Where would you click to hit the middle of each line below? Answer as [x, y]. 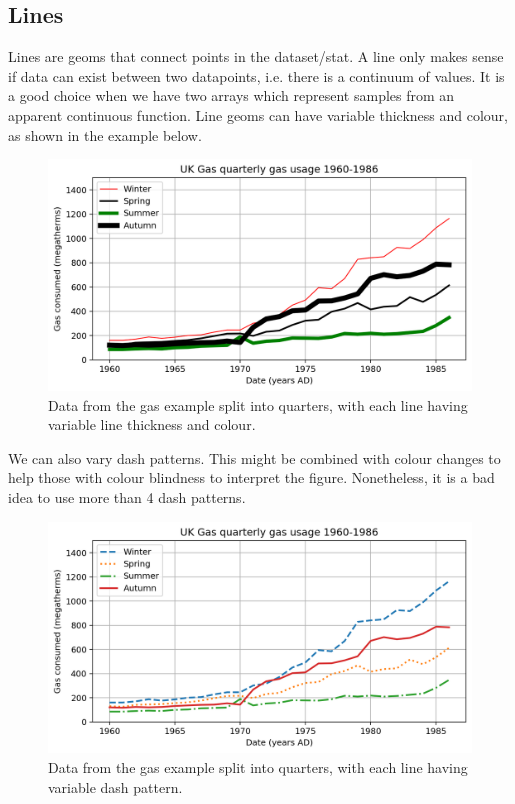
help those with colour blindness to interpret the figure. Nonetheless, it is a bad [251, 477]
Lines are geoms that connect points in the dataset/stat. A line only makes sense [256, 56]
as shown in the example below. [105, 134]
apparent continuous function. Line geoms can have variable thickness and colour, [258, 114]
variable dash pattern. [115, 786]
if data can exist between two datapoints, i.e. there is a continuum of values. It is [256, 75]
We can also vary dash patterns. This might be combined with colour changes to [254, 457]
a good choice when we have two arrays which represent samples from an [231, 95]
